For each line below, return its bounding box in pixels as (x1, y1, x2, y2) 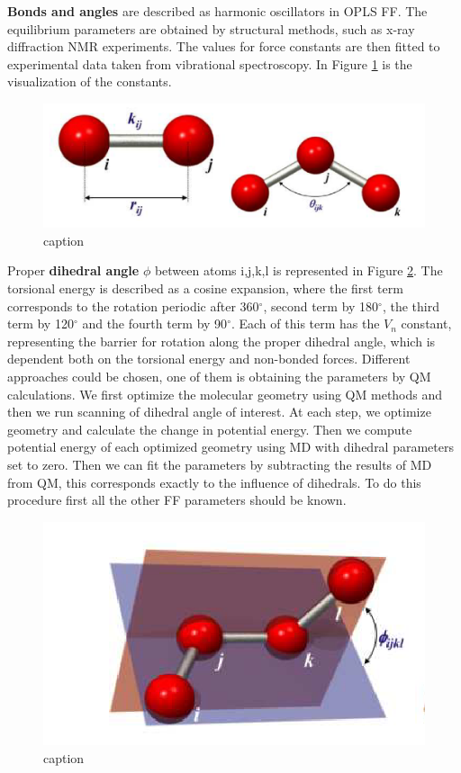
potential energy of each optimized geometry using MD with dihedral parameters (7, 437, 454, 456)
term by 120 (7, 314, 74, 333)
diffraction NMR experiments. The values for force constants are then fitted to (7, 37, 440, 56)
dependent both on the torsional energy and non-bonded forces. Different (7, 349, 411, 368)
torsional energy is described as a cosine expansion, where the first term (7, 279, 403, 298)
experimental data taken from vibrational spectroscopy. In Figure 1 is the (7, 54, 412, 73)
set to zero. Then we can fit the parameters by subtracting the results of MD (7, 454, 432, 473)
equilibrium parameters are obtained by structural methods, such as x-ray (7, 19, 415, 38)
